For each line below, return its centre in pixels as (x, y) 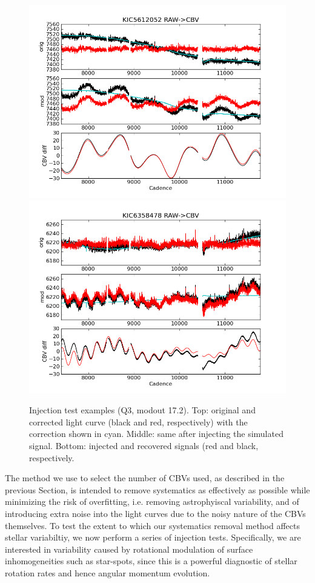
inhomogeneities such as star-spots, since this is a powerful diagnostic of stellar (151, 561)
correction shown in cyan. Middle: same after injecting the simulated (156, 434)
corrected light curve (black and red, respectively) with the (138, 421)
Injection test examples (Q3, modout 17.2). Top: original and (142, 410)
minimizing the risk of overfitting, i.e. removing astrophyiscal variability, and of (152, 501)
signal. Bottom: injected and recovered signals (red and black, (144, 445)
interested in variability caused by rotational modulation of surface (129, 549)
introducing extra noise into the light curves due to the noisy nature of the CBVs (155, 513)
